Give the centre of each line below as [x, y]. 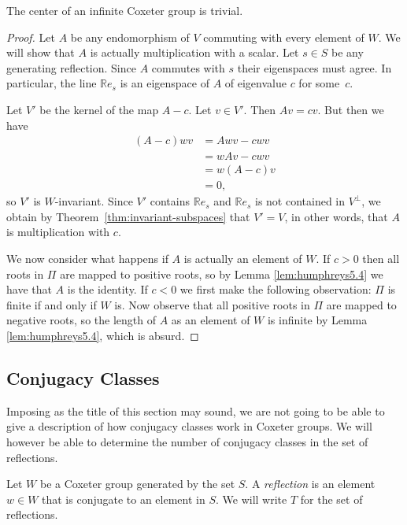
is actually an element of [243, 259]
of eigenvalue [255, 83]
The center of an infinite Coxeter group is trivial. [125, 10]
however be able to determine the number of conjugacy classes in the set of [187, 442]
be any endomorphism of [130, 37]
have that [29, 289]
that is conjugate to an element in [124, 499]
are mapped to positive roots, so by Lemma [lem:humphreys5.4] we [222, 274]
